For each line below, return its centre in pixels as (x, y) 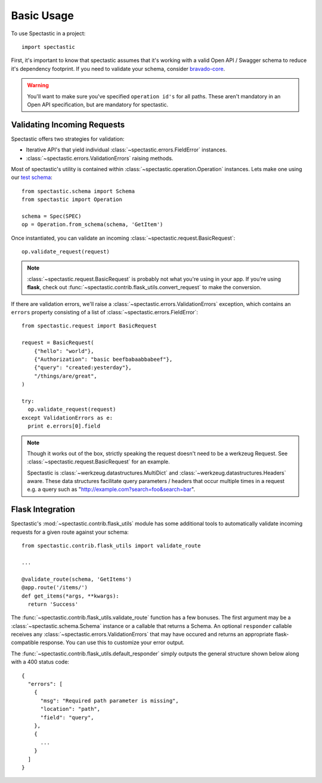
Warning (38, 85)
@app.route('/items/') (55, 588)
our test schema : (32, 177)
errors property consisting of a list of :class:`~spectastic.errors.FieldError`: (105, 312)
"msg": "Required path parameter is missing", (109, 700)
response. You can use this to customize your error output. (112, 643)
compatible (25, 643)
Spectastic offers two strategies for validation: (68, 139)
